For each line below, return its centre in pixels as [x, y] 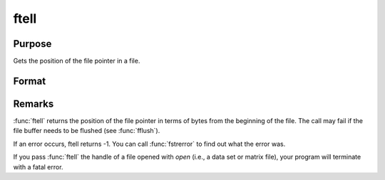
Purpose [32, 44]
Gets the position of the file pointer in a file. [77, 61]
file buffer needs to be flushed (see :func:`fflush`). [87, 131]
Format [30, 81]
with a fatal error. [38, 166]
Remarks [34, 104]
